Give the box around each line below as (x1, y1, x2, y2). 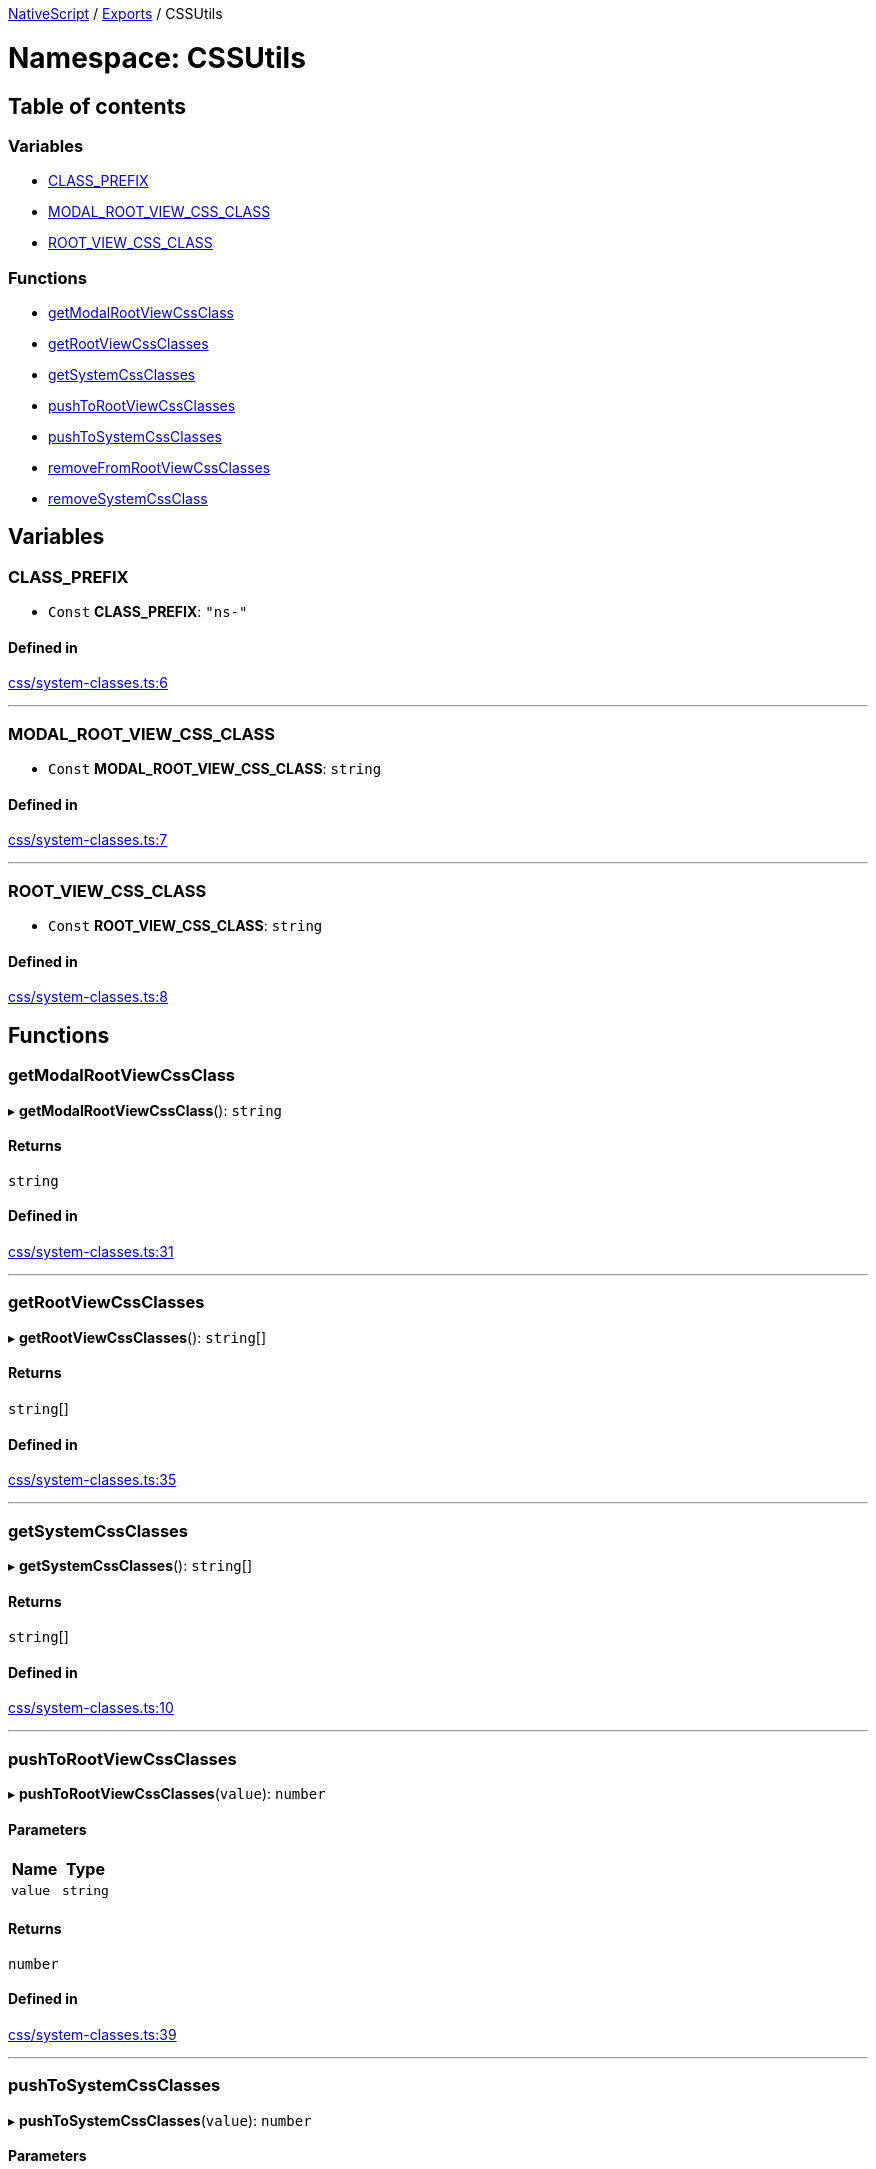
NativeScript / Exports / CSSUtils (8, 5, 223, 22)
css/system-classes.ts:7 (8, 831, 168, 849)
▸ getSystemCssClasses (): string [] (8, 1557, 252, 1575)
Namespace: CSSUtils (8, 40, 306, 75)
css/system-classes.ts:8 (8, 988, 168, 1006)
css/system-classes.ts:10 (8, 1699, 174, 1717)
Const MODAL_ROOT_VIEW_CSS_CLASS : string (48, 760, 382, 778)
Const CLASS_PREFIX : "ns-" (48, 603, 248, 621)
